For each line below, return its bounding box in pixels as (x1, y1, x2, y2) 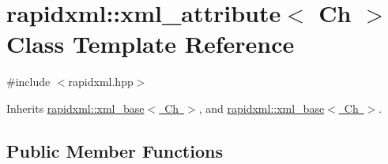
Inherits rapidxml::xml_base (6, 99, 145, 116)
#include (6, 73, 51, 90)
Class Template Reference (6, 28, 295, 60)
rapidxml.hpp (68, 73, 134, 90)
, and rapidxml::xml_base (198, 99, 325, 116)
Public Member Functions (6, 138, 223, 162)
